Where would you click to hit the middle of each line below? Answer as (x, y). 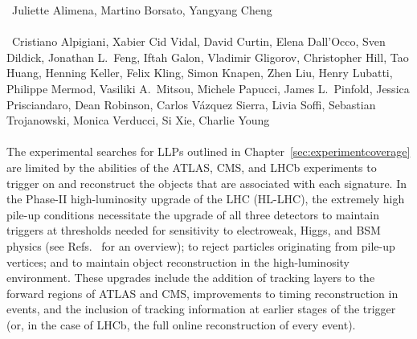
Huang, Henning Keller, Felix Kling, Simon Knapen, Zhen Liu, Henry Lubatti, (200, 73)
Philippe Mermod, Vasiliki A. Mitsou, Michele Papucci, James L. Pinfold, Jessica (208, 88)
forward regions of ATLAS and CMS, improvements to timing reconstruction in (202, 293)
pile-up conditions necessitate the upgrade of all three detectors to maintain (193, 214)
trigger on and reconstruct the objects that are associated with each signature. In (206, 183)
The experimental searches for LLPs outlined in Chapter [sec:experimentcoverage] (208, 151)
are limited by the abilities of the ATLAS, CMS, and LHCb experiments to (192, 167)
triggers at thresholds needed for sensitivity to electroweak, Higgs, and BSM (194, 230)
